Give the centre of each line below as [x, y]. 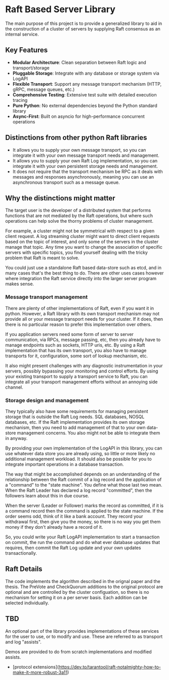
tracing [20, 100]
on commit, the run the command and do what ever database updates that [83, 542]
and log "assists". [24, 642]
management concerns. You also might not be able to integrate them [89, 433]
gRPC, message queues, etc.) [44, 89]
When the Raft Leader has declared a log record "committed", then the [79, 490]
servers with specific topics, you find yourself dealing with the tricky [77, 253]
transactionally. [21, 553]
